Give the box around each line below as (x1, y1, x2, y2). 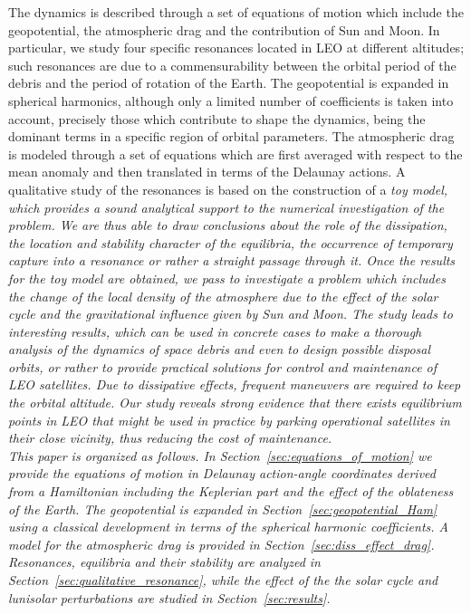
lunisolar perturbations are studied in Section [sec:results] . (8, 588, 331, 607)
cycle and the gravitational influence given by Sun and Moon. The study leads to (8, 304, 453, 323)
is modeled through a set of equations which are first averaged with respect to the (8, 144, 463, 163)
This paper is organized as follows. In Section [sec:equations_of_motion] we (8, 446, 432, 465)
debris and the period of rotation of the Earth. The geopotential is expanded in (8, 73, 449, 92)
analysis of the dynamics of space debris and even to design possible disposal (8, 340, 431, 359)
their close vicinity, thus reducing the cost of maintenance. (8, 428, 332, 447)
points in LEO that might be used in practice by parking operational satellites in (8, 410, 450, 429)
